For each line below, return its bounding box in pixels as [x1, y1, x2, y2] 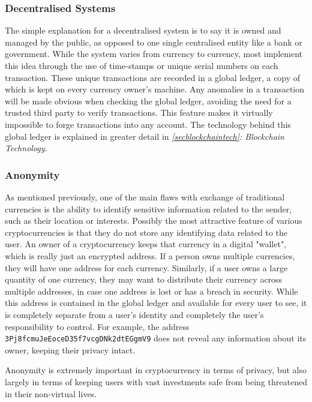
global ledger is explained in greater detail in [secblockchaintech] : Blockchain [5, 130, 284, 142]
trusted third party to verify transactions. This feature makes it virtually [5, 106, 273, 119]
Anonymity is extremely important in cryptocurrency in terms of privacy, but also [5, 364, 307, 376]
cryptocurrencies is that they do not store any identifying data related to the [5, 226, 288, 238]
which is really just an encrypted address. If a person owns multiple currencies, [5, 249, 295, 262]
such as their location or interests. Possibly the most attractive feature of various [5, 214, 302, 227]
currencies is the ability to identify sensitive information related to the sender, [5, 202, 292, 215]
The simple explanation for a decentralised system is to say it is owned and [5, 24, 281, 37]
